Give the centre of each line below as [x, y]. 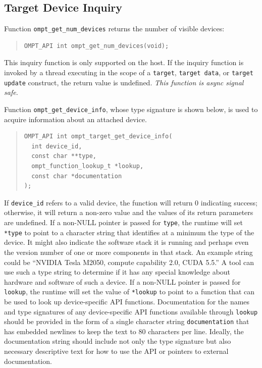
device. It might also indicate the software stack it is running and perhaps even [126, 242]
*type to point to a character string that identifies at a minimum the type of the [129, 232]
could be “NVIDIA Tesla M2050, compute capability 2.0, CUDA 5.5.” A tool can [129, 262]
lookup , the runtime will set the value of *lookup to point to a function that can [129, 292]
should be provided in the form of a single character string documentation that [127, 321]
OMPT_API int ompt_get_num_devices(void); [96, 46]
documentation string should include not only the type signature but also [118, 341]
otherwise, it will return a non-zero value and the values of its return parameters [129, 212]
